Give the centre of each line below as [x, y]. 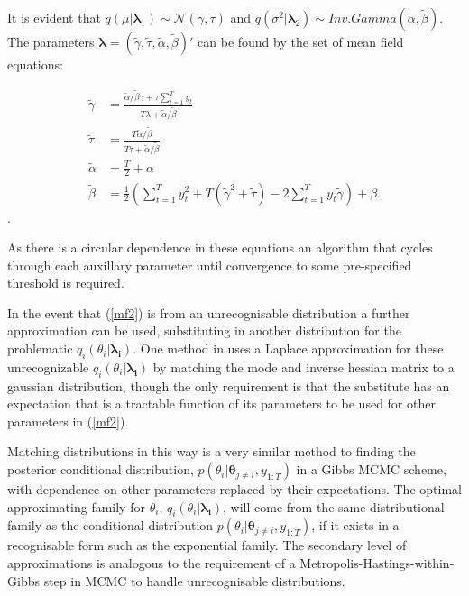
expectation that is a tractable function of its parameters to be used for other [221, 403]
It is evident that [54, 17]
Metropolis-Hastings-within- [377, 563]
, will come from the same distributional [334, 506]
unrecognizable [48, 367]
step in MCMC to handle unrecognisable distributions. [194, 580]
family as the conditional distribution [110, 525]
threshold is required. [66, 283]
